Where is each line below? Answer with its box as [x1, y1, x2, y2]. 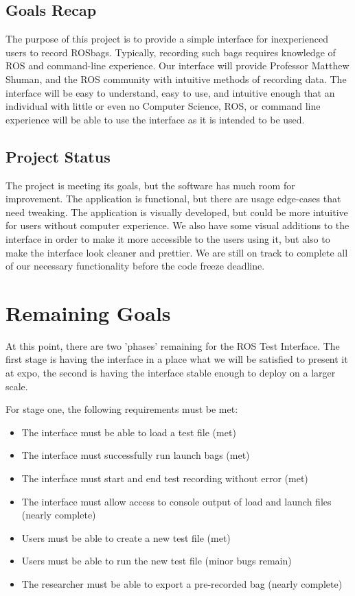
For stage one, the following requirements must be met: [5, 402, 238, 416]
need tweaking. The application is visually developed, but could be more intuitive [5, 204, 348, 219]
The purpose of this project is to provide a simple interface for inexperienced [5, 32, 328, 46]
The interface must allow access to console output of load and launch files [21, 494, 332, 508]
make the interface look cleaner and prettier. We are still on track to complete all [5, 245, 348, 259]
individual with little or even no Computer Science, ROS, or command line [5, 99, 321, 113]
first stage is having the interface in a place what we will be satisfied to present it [5, 352, 348, 366]
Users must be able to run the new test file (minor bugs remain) [21, 553, 292, 568]
